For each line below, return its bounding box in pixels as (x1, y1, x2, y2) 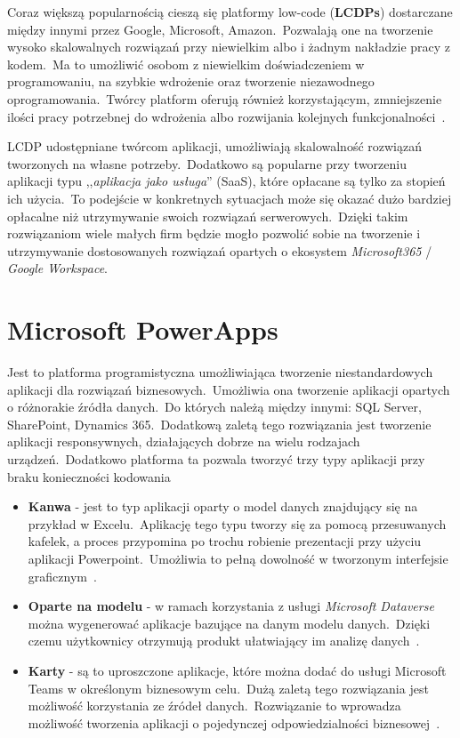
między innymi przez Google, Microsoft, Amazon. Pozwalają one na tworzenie (7, 20, 433, 38)
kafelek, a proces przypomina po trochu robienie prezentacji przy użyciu (28, 532, 422, 550)
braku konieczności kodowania (7, 467, 171, 485)
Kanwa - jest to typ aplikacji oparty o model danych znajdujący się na (28, 497, 418, 516)
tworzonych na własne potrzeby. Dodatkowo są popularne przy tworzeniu (7, 154, 407, 172)
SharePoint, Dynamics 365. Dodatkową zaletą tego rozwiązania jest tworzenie (7, 414, 432, 433)
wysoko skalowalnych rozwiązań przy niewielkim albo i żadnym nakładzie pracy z (7, 37, 451, 56)
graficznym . (28, 566, 97, 585)
